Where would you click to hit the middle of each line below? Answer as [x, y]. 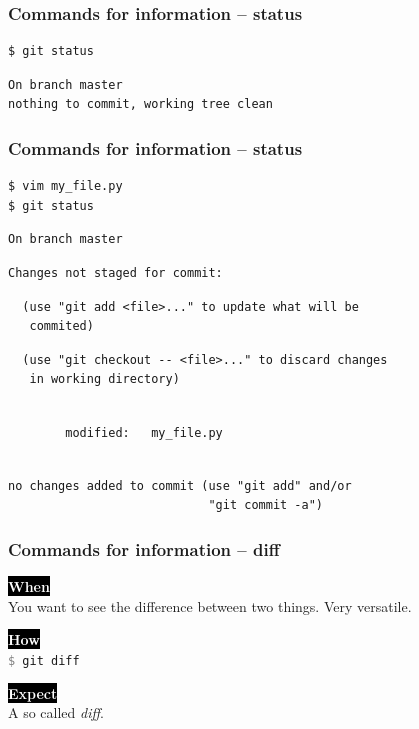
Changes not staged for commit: [115, 273]
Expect [33, 692]
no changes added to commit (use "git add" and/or [180, 485]
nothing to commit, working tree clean [140, 104]
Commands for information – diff [144, 548]
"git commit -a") [265, 505]
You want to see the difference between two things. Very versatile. [210, 605]
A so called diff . [56, 712]
